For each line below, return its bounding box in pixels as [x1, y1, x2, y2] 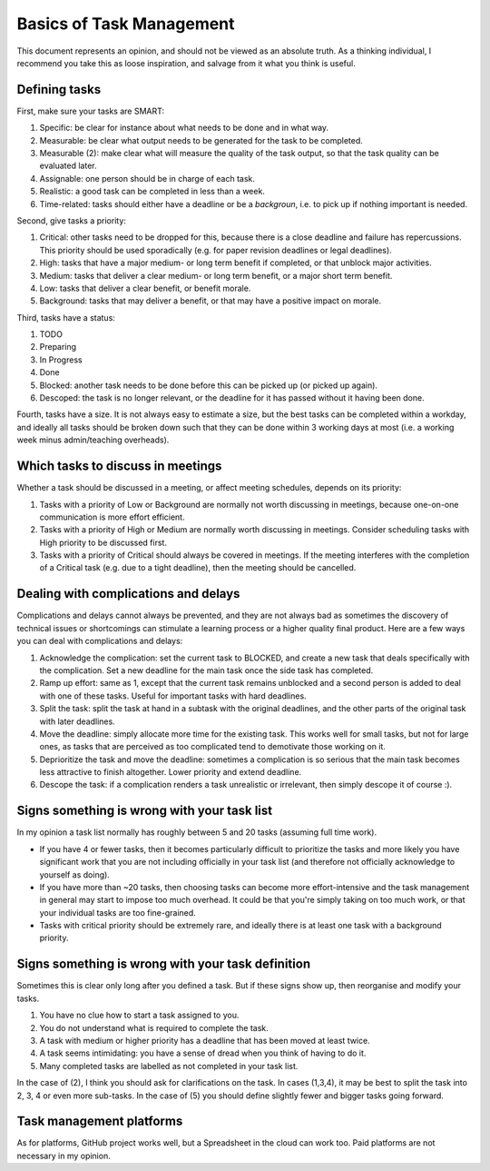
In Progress [39, 354, 83, 365]
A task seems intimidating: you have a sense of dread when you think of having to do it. [39, 1047, 367, 1058]
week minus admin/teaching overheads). [16, 434, 170, 445]
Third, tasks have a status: [16, 312, 115, 323]
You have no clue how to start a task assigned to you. [39, 1009, 240, 1021]
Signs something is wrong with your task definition [16, 957, 311, 972]
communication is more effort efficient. [39, 511, 185, 522]
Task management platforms [16, 1114, 183, 1129]
